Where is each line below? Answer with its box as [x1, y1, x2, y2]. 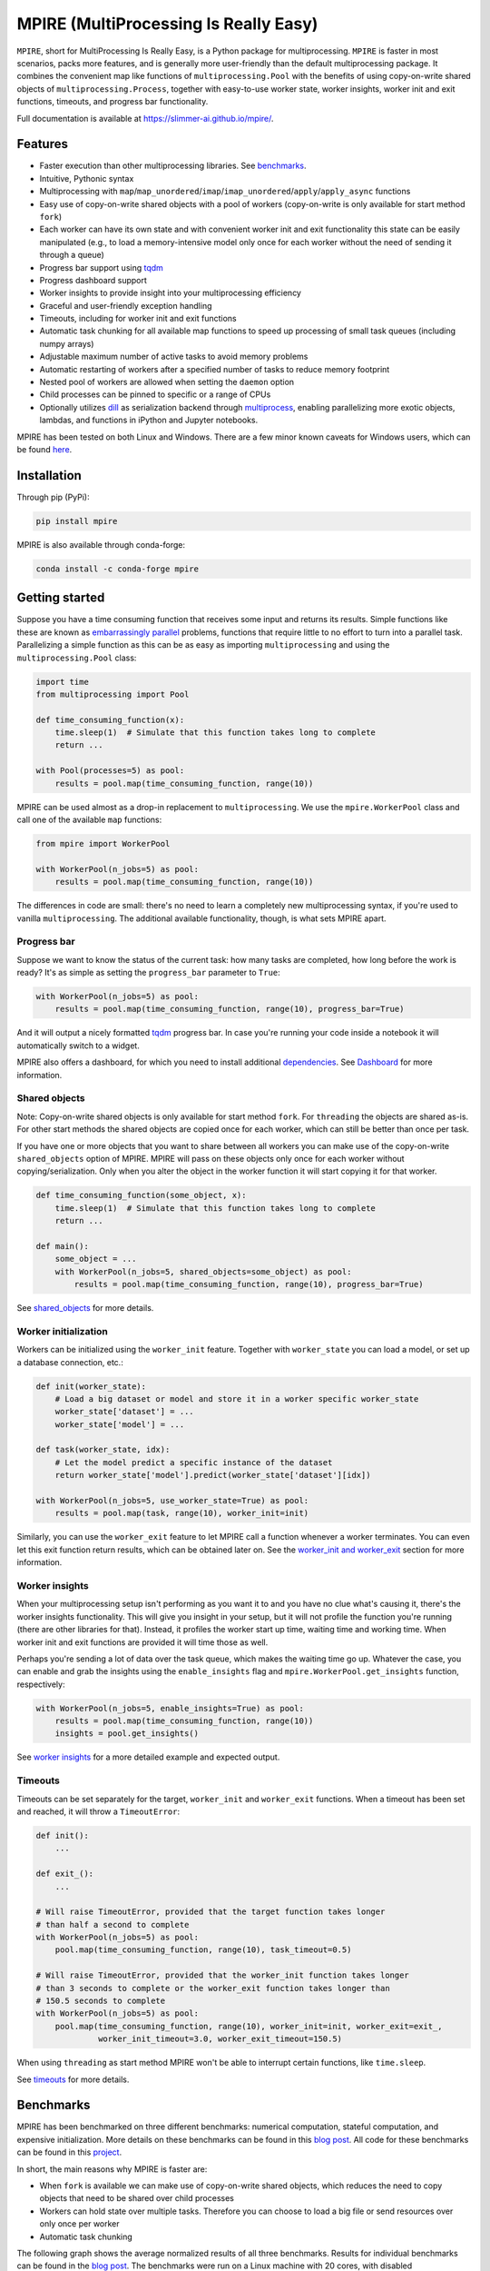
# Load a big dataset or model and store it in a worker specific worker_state [54, 1393, 419, 1403]
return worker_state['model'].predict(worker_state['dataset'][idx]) [54, 1470, 371, 1481]
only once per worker [39, 2218, 120, 2229]
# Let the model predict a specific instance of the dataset [54, 1457, 333, 1467]
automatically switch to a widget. [16, 1040, 140, 1051]
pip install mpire [35, 516, 118, 526]
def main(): [35, 1241, 90, 1251]
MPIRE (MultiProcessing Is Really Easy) [16, 14, 318, 34]
